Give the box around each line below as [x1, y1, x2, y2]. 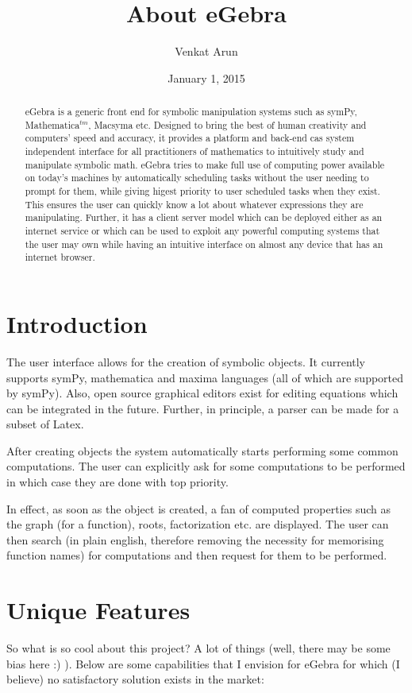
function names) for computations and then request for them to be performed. [6, 547, 387, 563]
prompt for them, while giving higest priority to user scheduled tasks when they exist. [25, 184, 380, 198]
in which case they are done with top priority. [6, 474, 229, 490]
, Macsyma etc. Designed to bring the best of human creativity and [88, 118, 367, 131]
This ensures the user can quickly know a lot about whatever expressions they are [25, 197, 364, 211]
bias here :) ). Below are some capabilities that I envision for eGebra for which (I [6, 655, 400, 672]
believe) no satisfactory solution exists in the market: [6, 671, 264, 687]
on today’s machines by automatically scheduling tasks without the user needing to [25, 171, 369, 184]
